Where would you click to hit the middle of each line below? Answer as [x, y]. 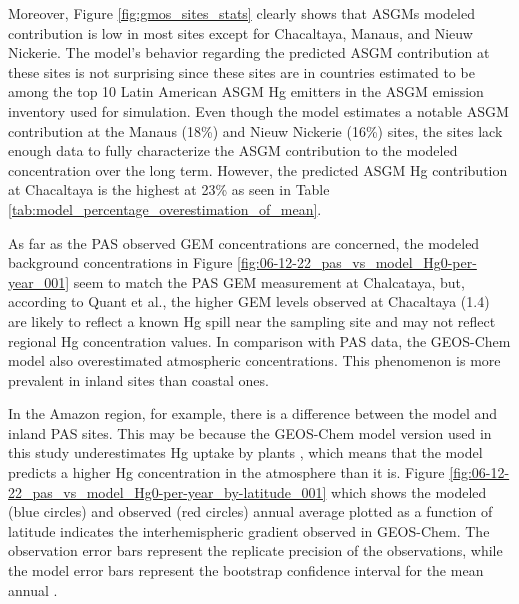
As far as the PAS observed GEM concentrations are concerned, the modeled [244, 242]
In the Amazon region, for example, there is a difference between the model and [253, 413]
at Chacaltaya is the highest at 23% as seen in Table [169, 189]
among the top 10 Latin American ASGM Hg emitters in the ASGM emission [246, 91]
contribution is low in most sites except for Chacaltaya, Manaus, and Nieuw [240, 32]
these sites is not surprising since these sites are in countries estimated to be [241, 71]
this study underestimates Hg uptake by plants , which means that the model [245, 452]
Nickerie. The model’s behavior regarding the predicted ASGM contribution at [249, 52]
